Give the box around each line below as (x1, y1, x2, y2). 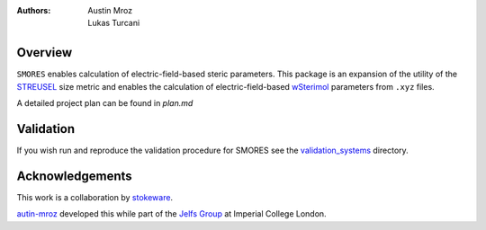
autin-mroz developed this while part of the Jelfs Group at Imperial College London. (16, 208, 328, 219)
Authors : (16, 5, 51, 15)
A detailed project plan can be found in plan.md (16, 98, 193, 109)
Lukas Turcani (87, 18, 140, 29)
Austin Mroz (87, 5, 133, 15)
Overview (16, 45, 73, 60)
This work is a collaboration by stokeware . (16, 191, 174, 202)
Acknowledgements (16, 168, 132, 183)
